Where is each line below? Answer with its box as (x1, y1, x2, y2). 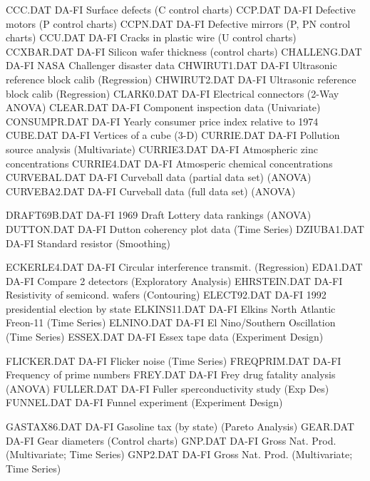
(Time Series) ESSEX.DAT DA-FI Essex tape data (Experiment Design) (6, 329, 324, 344)
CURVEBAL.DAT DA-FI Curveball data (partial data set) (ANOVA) (6, 170, 312, 185)
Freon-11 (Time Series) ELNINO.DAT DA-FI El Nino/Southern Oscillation (6, 315, 336, 330)
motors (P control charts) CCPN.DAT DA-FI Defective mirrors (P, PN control (6, 16, 351, 31)
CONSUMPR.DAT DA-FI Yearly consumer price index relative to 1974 (6, 113, 319, 128)
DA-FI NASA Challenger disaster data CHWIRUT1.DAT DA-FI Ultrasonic (6, 58, 337, 73)
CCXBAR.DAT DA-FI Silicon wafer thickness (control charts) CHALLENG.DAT (6, 43, 362, 58)
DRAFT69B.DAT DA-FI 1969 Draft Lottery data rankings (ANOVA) (6, 207, 312, 222)
